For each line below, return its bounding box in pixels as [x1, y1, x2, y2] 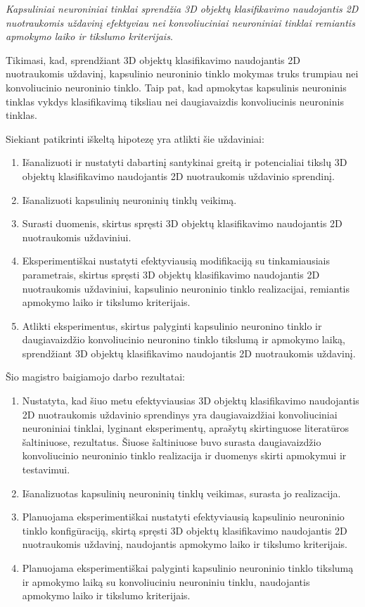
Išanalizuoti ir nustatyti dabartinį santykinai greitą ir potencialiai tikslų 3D [22, 155, 347, 170]
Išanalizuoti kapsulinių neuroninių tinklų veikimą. [22, 192, 237, 207]
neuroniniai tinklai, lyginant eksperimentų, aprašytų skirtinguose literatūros [22, 421, 350, 435]
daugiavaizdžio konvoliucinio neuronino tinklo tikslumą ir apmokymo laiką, [22, 332, 345, 347]
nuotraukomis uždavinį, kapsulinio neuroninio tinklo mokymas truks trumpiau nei [6, 66, 359, 81]
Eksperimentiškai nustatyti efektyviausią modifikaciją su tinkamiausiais [22, 253, 330, 268]
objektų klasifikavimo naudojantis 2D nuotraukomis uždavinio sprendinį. [22, 168, 335, 183]
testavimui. [22, 462, 70, 477]
